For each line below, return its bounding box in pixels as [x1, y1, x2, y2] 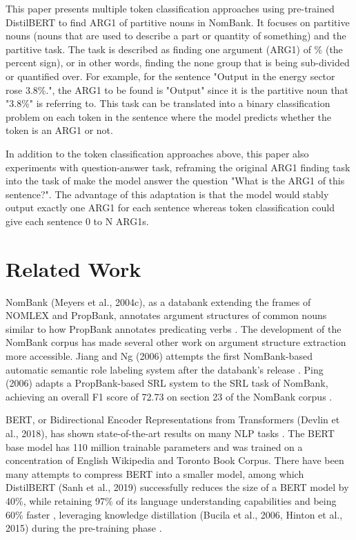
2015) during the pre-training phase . [6, 521, 162, 535]
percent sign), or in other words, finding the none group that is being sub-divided [6, 55, 350, 70]
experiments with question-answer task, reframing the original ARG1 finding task [6, 160, 350, 174]
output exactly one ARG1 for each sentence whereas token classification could [6, 200, 335, 215]
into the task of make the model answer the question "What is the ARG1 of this [6, 173, 345, 188]
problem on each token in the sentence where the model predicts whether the [6, 109, 331, 124]
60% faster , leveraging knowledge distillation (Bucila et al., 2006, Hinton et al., [6, 507, 343, 521]
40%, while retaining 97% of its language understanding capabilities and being [6, 493, 337, 508]
